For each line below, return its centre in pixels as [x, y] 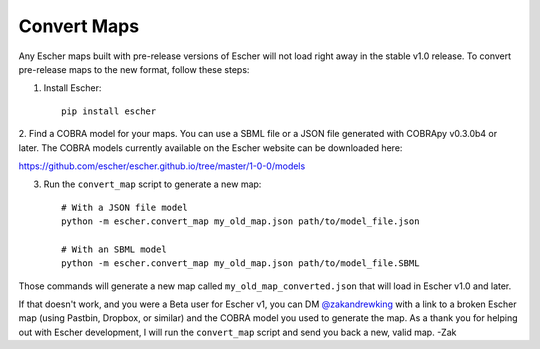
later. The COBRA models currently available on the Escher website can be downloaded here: [210, 147]
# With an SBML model [114, 249]
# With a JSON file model [125, 207]
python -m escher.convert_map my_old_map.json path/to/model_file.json [240, 221]
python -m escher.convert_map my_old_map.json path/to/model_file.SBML [240, 263]
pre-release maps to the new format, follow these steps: [134, 69]
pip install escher [109, 111]
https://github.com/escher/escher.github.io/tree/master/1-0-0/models [162, 166]
